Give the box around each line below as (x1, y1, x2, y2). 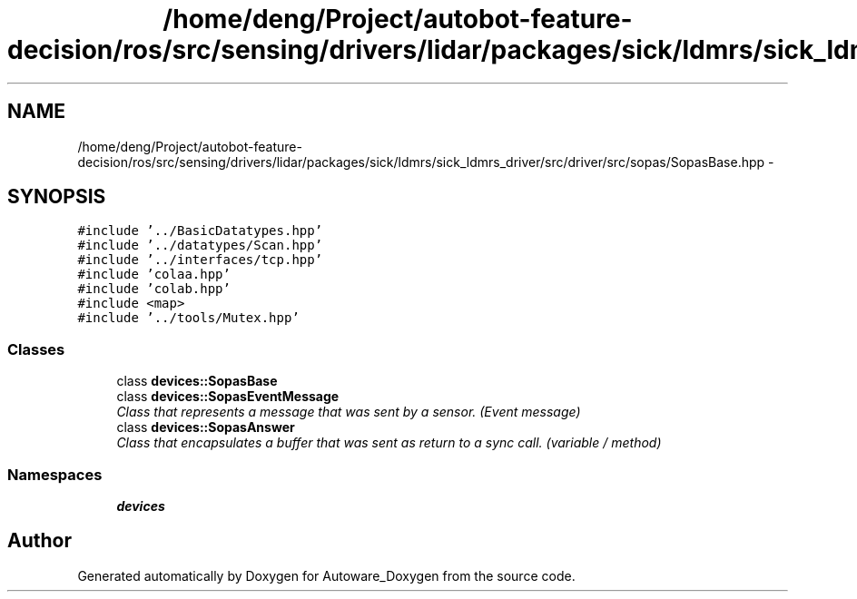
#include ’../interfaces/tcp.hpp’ (77, 252, 323, 268)
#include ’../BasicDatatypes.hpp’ (77, 223, 323, 239)
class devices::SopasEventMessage (116, 388, 340, 405)
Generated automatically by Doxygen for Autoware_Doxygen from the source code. (77, 567, 576, 584)
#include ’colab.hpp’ (77, 281, 231, 297)
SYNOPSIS (7, 185, 106, 209)
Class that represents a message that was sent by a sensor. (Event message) (116, 404, 581, 420)
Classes (7, 339, 65, 358)
